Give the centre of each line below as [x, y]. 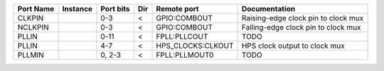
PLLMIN [31, 55]
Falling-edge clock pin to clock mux [302, 27]
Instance [77, 9]
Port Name [36, 9]
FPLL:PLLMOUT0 [185, 55]
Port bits [116, 9]
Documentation [268, 9]
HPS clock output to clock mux [293, 46]
